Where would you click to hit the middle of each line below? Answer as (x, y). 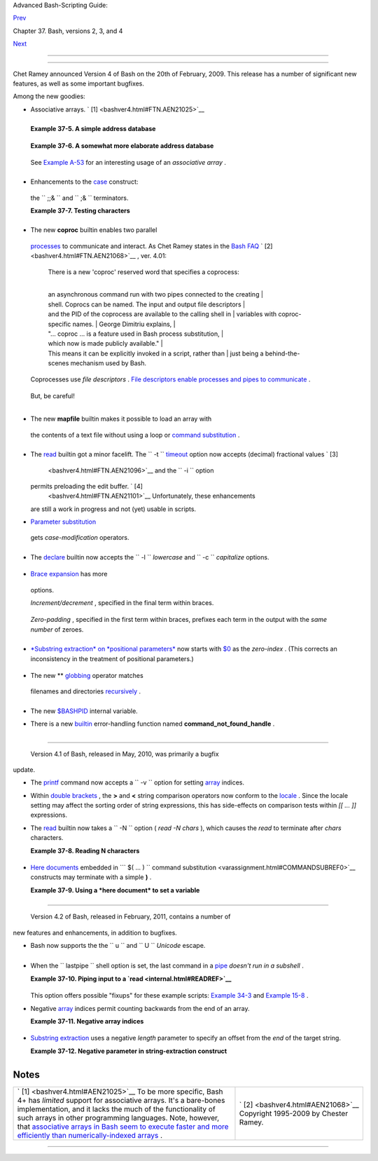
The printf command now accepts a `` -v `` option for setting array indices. (138, 782)
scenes (58, 363)
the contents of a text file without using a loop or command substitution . (135, 435)
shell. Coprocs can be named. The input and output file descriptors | (146, 304)
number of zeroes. (57, 629)
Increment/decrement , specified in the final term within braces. (122, 603)
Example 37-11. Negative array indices (87, 1021)
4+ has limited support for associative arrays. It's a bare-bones (121, 1100)
